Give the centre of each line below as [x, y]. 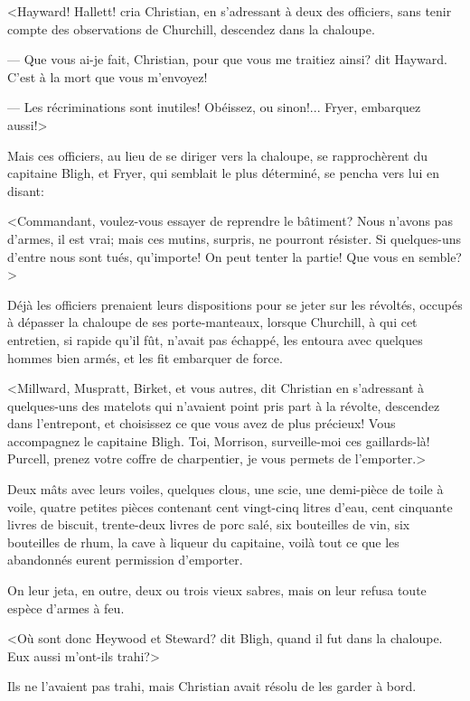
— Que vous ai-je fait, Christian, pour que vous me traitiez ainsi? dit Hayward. [227, 59]
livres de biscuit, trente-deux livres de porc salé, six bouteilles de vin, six [209, 524]
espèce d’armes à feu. [66, 608]
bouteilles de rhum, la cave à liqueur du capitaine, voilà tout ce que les [203, 542]
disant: [26, 190]
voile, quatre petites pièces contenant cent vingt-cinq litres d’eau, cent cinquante [230, 506]
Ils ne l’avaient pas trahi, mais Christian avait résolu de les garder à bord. [212, 686]
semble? [440, 256]
